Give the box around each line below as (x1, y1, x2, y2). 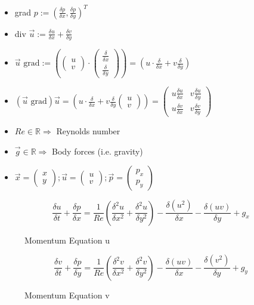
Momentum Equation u (24, 233, 110, 246)
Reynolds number (56, 125, 120, 137)
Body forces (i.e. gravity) (52, 144, 143, 157)
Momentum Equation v (24, 288, 110, 301)
